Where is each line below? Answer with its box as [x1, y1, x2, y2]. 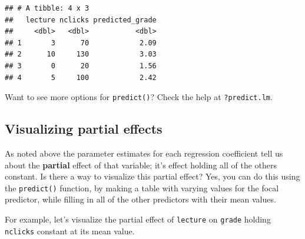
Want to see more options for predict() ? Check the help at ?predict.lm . [5, 91, 273, 103]
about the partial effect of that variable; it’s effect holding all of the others [5, 158, 277, 171]
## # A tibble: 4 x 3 [5, 4, 89, 12]
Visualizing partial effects [5, 119, 163, 138]
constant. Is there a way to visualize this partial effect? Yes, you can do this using [5, 170, 300, 182]
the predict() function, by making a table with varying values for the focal [5, 181, 279, 194]
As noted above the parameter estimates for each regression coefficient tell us [5, 147, 283, 160]
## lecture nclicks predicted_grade [5, 15, 157, 24]
